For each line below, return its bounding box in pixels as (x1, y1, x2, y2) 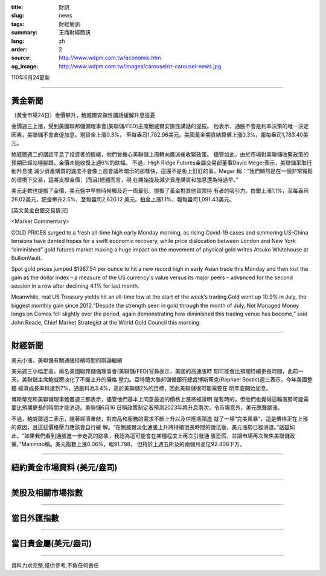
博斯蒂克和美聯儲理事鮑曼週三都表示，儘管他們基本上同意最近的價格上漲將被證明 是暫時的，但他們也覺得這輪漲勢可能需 (11, 396, 309, 403)
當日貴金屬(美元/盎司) (11, 538, 92, 548)
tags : (11, 20, 25, 27)
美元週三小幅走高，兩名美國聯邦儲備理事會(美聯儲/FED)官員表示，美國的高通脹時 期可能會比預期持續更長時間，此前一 (11, 367, 304, 375)
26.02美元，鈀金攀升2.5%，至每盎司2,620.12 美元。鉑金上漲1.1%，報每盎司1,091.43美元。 (11, 195, 235, 202)
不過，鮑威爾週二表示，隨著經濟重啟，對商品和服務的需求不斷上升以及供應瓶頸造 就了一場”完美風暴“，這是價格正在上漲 (11, 415, 308, 422)
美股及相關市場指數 (11, 487, 83, 498)
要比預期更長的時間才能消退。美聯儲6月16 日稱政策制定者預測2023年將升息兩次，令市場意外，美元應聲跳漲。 (11, 404, 283, 411)
